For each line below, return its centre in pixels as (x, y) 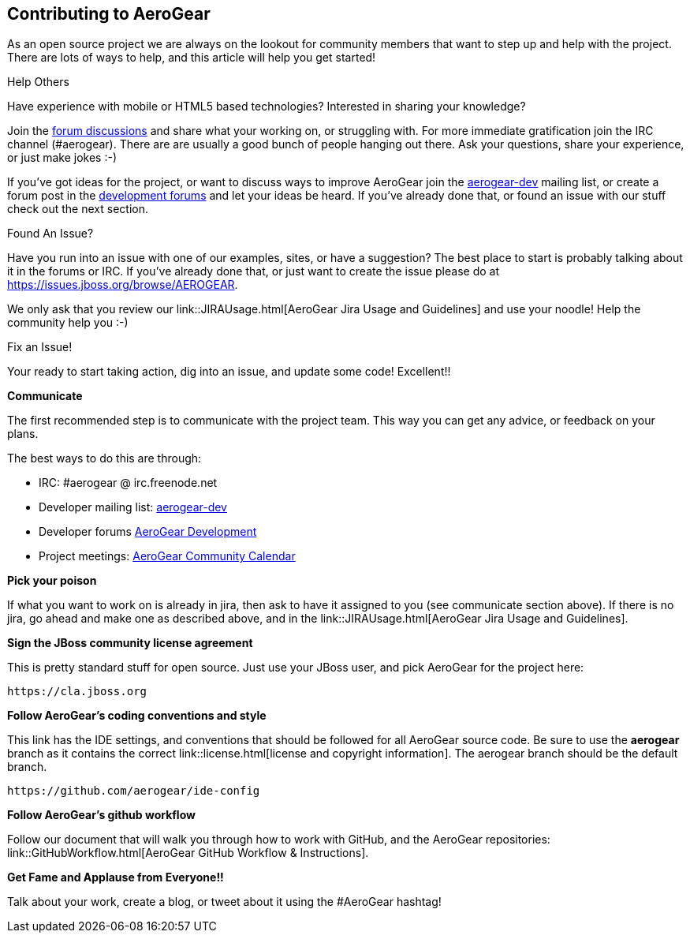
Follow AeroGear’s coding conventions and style (137, 716)
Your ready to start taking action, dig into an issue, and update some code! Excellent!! (229, 372)
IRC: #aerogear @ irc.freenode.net (128, 483)
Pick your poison (52, 581)
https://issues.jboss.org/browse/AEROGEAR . (123, 285)
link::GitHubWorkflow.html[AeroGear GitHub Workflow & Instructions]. (188, 853)
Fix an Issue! (40, 347)
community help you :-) (68, 323)
